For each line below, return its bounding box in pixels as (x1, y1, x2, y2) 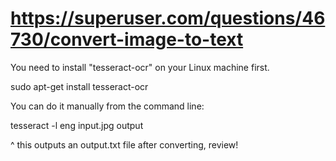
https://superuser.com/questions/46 (10, 7, 326, 30)
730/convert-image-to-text (10, 28, 244, 51)
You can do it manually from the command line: (10, 100, 205, 112)
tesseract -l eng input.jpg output (10, 119, 144, 131)
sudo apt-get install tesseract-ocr (10, 80, 149, 92)
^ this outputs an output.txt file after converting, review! (10, 138, 239, 151)
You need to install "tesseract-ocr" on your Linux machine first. (10, 61, 270, 73)
